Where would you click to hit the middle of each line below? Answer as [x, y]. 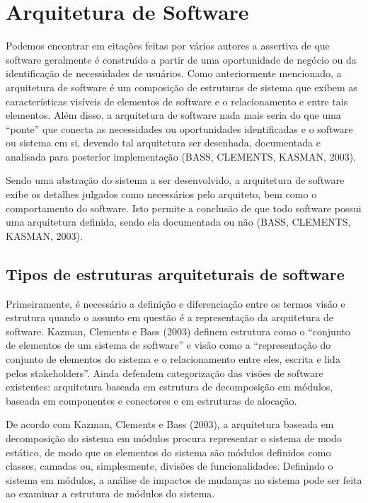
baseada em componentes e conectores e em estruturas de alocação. [151, 400]
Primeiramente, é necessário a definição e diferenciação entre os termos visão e [176, 303]
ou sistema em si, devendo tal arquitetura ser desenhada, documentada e [163, 143]
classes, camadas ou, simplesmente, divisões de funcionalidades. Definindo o [169, 466]
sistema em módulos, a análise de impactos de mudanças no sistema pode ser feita [184, 479]
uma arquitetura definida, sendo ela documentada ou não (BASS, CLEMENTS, [178, 222]
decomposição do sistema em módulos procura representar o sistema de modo [174, 438]
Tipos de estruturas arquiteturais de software [175, 273]
